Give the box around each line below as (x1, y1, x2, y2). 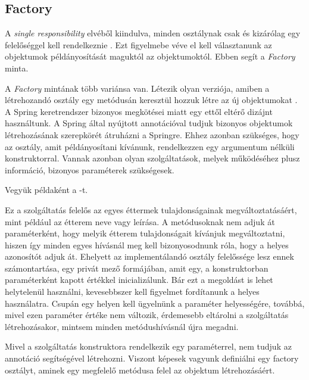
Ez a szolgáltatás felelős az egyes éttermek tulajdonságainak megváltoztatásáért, (5, 203, 297, 216)
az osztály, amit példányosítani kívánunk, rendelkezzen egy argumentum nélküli (5, 140, 295, 152)
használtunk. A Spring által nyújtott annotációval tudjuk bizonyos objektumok (5, 117, 293, 129)
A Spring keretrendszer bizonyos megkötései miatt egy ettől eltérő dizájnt (5, 105, 273, 117)
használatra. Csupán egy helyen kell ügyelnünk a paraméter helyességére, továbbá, (5, 297, 305, 309)
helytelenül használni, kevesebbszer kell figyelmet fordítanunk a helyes (5, 285, 260, 298)
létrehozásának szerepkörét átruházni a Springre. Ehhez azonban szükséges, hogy (5, 128, 299, 141)
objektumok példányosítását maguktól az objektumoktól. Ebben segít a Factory (5, 50, 295, 63)
